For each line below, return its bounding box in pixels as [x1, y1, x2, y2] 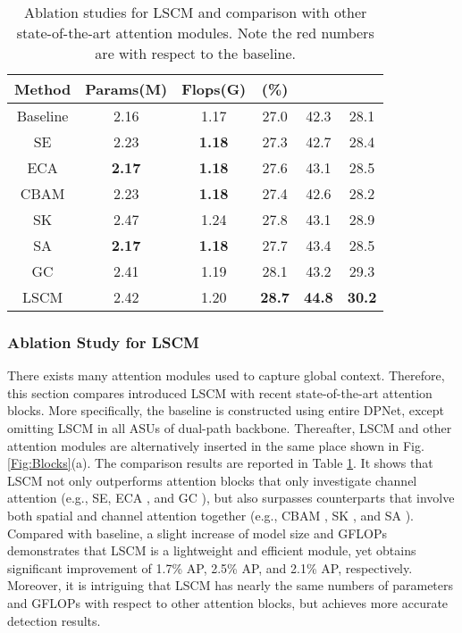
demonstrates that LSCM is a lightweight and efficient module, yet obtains [7, 541, 416, 560]
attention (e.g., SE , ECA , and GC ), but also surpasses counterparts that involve [7, 488, 455, 507]
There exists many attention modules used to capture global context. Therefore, [7, 366, 445, 385]
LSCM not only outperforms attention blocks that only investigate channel [7, 471, 417, 489]
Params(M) [85, 79, 168, 99]
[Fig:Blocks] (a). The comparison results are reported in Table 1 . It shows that [7, 454, 433, 472]
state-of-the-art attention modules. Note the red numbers [16, 22, 374, 43]
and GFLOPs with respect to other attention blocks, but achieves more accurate [7, 593, 449, 612]
